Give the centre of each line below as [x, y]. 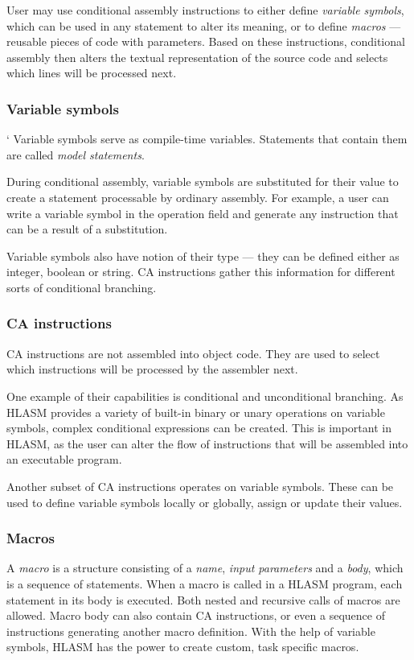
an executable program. [64, 459]
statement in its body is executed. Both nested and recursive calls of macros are [203, 599]
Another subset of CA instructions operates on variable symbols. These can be [200, 486]
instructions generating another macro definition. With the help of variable [191, 631]
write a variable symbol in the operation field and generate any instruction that [203, 213]
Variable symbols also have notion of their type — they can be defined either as [203, 256]
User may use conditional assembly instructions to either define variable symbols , [205, 10]
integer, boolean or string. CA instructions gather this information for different [201, 272]
